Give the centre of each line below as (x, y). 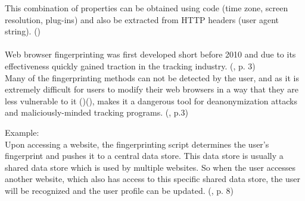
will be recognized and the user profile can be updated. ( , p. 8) (119, 190)
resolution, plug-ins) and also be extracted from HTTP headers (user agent (142, 19)
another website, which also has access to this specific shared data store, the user (152, 179)
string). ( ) (23, 31)
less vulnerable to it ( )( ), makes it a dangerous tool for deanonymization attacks (151, 100)
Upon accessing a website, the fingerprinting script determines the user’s (137, 144)
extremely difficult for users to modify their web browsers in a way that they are (152, 89)
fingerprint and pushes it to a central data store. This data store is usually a (144, 156)
